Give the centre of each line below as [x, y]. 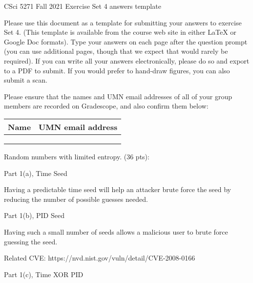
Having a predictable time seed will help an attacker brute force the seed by [117, 189]
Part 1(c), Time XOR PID [44, 274]
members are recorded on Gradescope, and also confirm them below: [106, 106]
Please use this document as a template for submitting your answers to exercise [123, 22]
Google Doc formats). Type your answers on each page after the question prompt [126, 41]
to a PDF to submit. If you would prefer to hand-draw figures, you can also [117, 70]
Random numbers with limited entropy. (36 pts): [77, 156]
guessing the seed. [31, 241]
